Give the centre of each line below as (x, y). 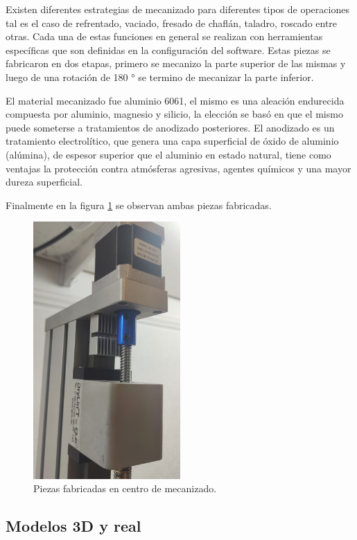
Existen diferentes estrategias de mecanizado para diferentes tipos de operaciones (177, 9)
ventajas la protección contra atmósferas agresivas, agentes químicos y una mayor (178, 168)
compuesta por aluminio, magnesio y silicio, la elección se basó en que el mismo (174, 114)
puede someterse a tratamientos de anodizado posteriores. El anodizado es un (170, 127)
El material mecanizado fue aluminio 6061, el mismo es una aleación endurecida (175, 100)
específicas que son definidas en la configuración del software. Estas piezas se (168, 49)
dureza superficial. (44, 182)
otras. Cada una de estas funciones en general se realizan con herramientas (164, 36)
